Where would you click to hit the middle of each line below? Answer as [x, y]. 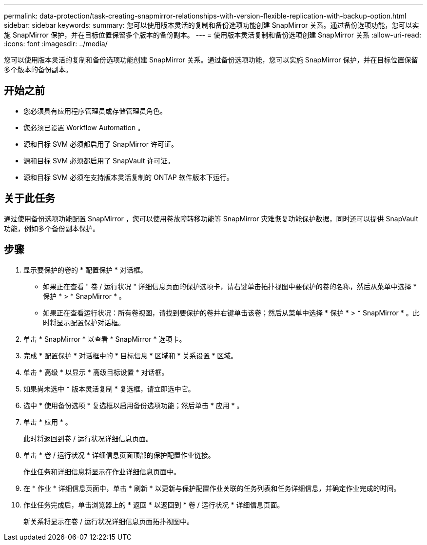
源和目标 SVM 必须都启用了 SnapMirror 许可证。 [101, 144]
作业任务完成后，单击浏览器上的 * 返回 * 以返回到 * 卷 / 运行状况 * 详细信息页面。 [154, 505]
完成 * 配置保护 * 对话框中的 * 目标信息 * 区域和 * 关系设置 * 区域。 [131, 355]
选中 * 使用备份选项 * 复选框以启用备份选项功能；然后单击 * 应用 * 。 [134, 405]
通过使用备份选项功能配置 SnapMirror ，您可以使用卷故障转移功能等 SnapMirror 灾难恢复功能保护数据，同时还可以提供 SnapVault [211, 218]
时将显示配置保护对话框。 [84, 322]
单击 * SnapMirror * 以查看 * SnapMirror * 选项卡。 [105, 339]
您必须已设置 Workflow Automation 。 [84, 127]
